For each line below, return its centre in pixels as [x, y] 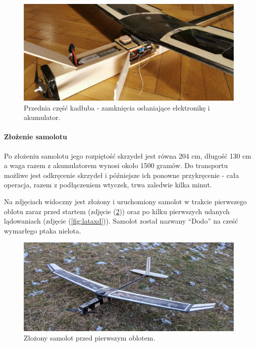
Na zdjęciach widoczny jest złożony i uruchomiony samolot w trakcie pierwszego [126, 201]
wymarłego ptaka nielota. [43, 230]
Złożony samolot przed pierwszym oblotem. [90, 338]
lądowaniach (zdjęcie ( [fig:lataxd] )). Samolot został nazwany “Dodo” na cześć [121, 221]
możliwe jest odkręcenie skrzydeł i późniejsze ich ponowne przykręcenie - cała [122, 175]
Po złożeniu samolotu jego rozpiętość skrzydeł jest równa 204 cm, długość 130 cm [128, 155]
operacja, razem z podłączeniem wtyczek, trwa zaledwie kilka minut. [108, 185]
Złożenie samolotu [36, 137]
